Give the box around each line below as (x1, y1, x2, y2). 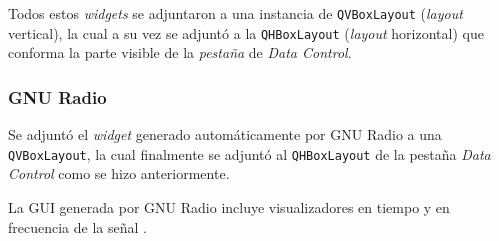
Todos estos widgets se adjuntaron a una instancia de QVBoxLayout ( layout (8, 3, 463, 23)
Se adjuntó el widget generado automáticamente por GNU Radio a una (8, 124, 442, 145)
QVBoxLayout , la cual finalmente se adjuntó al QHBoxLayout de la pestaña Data (8, 143, 491, 164)
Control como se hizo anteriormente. (8, 163, 230, 184)
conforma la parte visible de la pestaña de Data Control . (8, 42, 352, 63)
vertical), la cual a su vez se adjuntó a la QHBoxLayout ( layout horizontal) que (8, 22, 484, 43)
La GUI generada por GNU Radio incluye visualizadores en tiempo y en (8, 196, 450, 217)
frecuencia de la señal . (8, 216, 147, 237)
